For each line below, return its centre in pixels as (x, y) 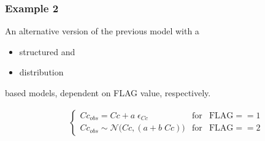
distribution (41, 72)
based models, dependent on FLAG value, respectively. (108, 93)
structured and (47, 51)
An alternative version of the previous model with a (102, 31)
